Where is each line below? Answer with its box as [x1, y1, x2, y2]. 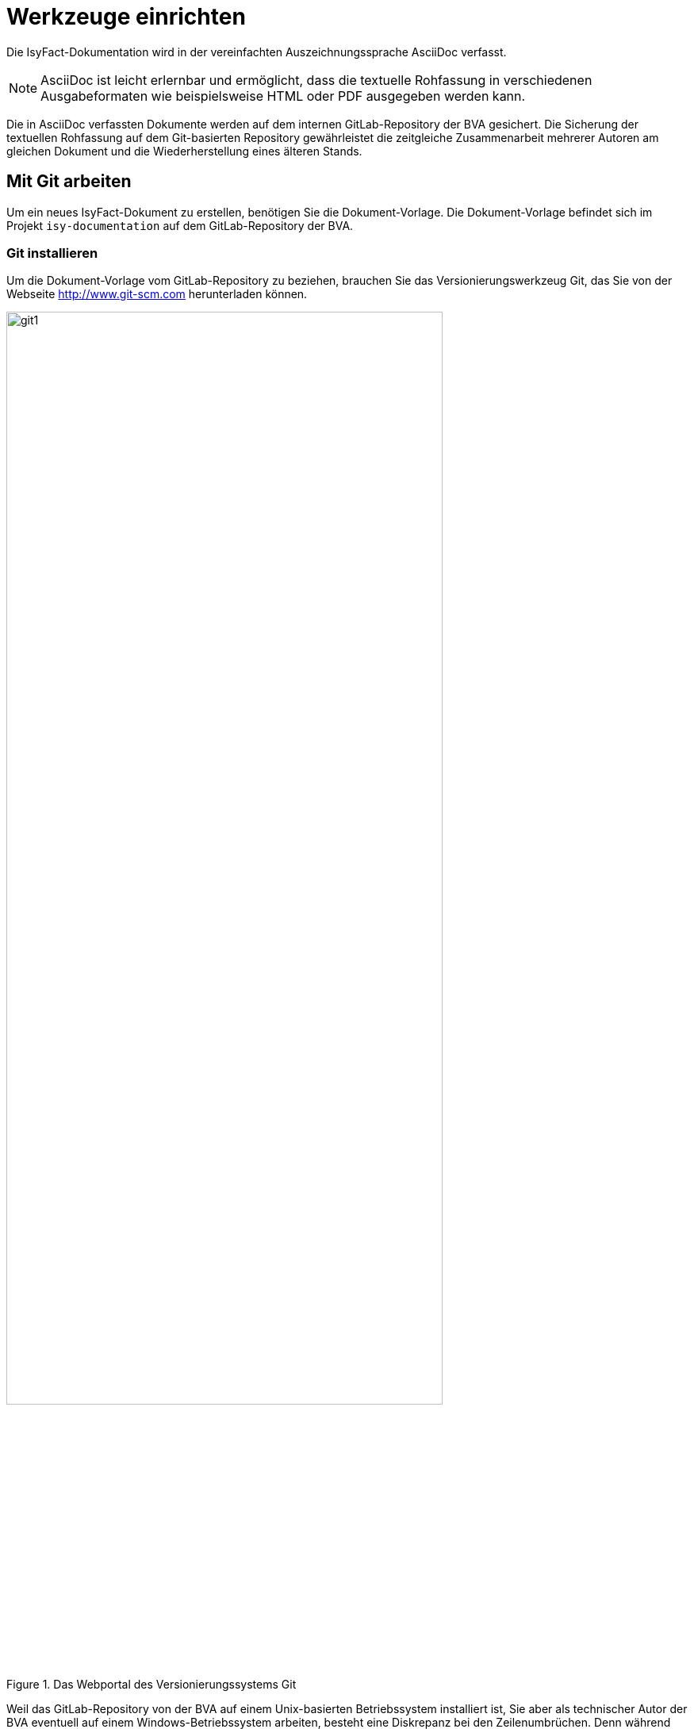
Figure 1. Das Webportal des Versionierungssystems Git [6, 1677, 297, 1691]
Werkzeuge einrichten [6, 3, 246, 30]
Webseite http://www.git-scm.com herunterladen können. [6, 287, 308, 301]
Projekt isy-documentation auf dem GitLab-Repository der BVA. [6, 218, 354, 232]
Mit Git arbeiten [6, 171, 132, 192]
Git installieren [6, 244, 98, 261]
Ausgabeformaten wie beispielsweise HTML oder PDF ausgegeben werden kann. [40, 87, 526, 104]
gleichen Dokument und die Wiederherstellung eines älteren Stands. [6, 144, 362, 158]
